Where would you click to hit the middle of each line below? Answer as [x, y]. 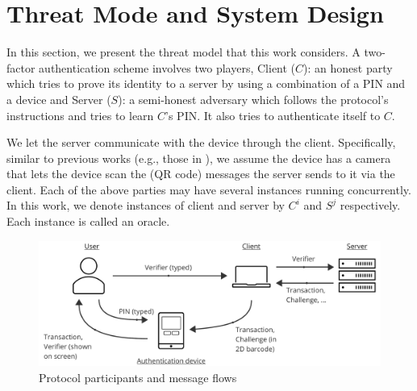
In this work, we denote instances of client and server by [146, 205]
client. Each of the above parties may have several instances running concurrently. [209, 189]
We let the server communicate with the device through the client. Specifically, [201, 142]
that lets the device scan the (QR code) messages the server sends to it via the [201, 174]
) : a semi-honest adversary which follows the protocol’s [253, 99]
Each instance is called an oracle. [88, 221]
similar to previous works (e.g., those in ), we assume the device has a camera [199, 158]
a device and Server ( [59, 99]
